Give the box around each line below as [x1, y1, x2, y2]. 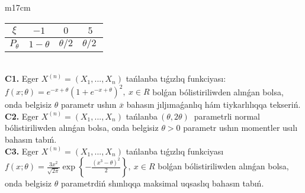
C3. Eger [5, 144, 39, 157]
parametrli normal [194, 110, 261, 122]
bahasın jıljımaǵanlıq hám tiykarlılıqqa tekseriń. [126, 98, 301, 111]
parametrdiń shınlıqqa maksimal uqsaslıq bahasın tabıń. [60, 177, 264, 189]
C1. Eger [5, 72, 39, 85]
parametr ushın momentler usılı [183, 121, 298, 134]
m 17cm [5, 1, 31, 13]
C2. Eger [5, 110, 39, 122]
